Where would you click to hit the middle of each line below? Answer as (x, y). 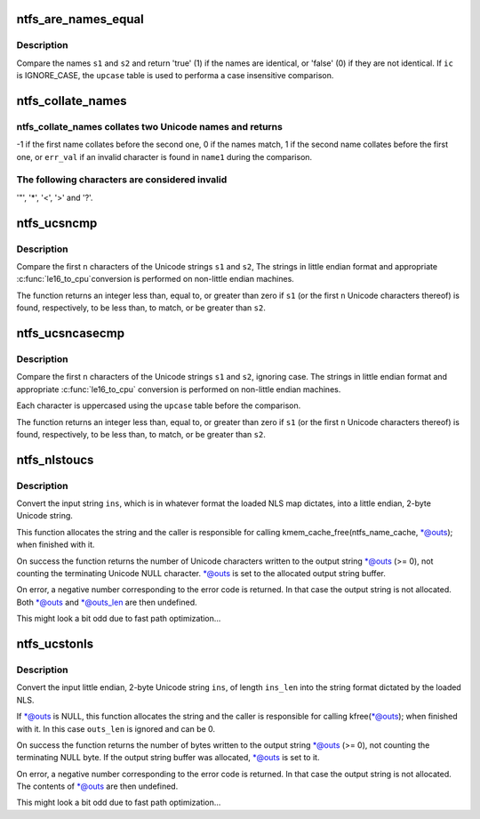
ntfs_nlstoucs (55, 459)
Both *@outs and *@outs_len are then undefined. (107, 602)
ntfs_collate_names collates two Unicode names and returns (150, 126)
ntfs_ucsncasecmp (70, 333)
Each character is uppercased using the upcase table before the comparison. (159, 405)
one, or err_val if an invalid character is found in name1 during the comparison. (164, 157)
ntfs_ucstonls (55, 643)
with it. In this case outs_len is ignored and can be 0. (116, 728)
